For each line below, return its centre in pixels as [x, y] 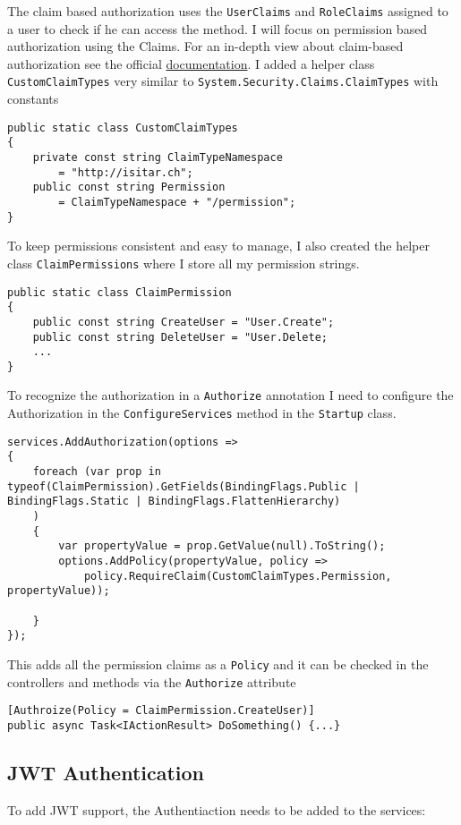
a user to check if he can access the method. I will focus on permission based [218, 28]
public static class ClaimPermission [120, 292]
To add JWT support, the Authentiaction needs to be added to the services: [217, 809]
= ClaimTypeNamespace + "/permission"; [177, 202]
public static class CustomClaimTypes [123, 128]
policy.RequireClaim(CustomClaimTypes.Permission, [238, 576]
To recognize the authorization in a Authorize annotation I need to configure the [230, 395]
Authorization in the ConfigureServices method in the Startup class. [202, 413]
